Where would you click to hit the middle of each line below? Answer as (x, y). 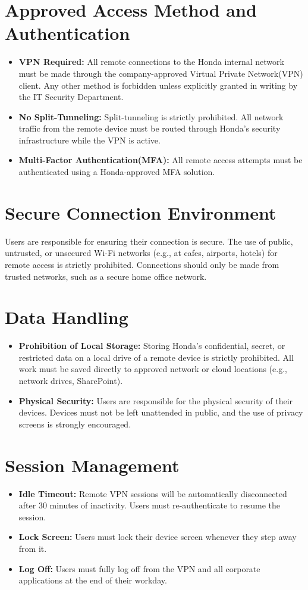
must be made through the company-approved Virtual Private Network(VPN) (161, 73)
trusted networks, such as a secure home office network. (106, 276)
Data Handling (67, 317)
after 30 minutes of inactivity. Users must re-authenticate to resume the (149, 505)
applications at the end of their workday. (93, 580)
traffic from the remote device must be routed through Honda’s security (150, 128)
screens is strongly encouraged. (75, 424)
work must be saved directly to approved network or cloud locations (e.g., (153, 369)
